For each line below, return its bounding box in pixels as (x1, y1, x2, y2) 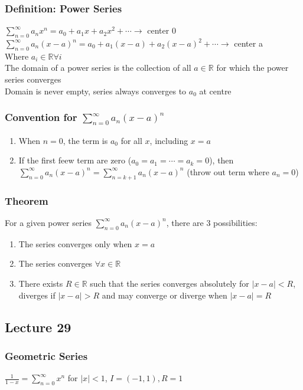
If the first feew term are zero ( (18, 154, 132, 166)
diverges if (18, 289, 56, 301)
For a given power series (5, 216, 92, 228)
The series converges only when (18, 237, 132, 250)
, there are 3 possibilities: (166, 216, 258, 228)
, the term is (63, 134, 108, 146)
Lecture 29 (5, 317, 71, 336)
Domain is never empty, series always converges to (5, 84, 187, 97)
